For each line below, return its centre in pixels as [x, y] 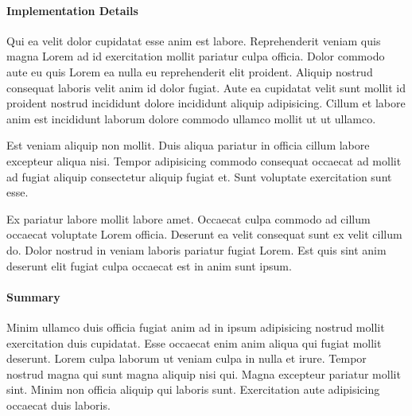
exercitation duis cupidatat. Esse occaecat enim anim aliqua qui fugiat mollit [194, 342]
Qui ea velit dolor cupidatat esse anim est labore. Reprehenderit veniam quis [194, 40]
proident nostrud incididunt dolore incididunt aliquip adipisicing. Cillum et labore [206, 103]
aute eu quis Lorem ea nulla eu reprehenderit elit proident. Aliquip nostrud [190, 71]
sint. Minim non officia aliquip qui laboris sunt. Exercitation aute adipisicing [193, 389]
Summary [33, 296]
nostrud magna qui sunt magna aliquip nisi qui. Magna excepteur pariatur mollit [204, 373]
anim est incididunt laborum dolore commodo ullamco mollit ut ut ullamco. [191, 118]
